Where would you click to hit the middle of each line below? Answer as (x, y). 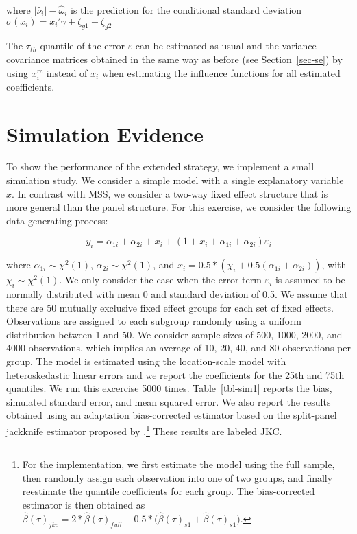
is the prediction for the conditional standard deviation (186, 10)
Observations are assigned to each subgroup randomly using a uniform (154, 321)
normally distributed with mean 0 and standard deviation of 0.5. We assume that (177, 294)
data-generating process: (57, 220)
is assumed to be (310, 280)
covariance (28, 59)
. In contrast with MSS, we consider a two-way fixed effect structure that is (170, 193)
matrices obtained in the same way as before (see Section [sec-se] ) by (197, 59)
